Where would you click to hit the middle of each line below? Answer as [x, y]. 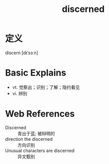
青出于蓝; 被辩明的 [36, 133]
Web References [40, 114]
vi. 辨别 [20, 93]
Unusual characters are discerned [40, 151]
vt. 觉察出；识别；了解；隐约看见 [46, 87]
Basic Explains [36, 73]
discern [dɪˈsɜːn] [22, 53]
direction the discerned [29, 139]
